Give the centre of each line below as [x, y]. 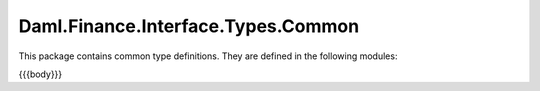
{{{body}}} [40, 74]
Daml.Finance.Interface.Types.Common [189, 26]
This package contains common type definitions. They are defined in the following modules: [208, 56]
